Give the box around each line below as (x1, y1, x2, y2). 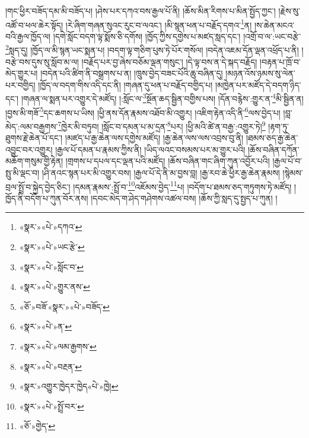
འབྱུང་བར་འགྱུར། (5, 143, 53, 155)
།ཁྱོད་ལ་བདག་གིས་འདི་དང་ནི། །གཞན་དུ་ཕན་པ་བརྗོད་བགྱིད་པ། (38, 78, 213, 91)
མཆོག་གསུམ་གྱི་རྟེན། (5, 155, 63, 167)
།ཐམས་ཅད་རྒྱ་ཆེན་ (246, 132, 298, 144)
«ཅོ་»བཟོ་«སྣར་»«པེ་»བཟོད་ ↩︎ (19, 300, 110, 312)
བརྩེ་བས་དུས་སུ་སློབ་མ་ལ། (5, 55, 79, 68)
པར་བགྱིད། (5, 78, 36, 91)
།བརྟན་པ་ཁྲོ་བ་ (260, 55, 301, 68)
